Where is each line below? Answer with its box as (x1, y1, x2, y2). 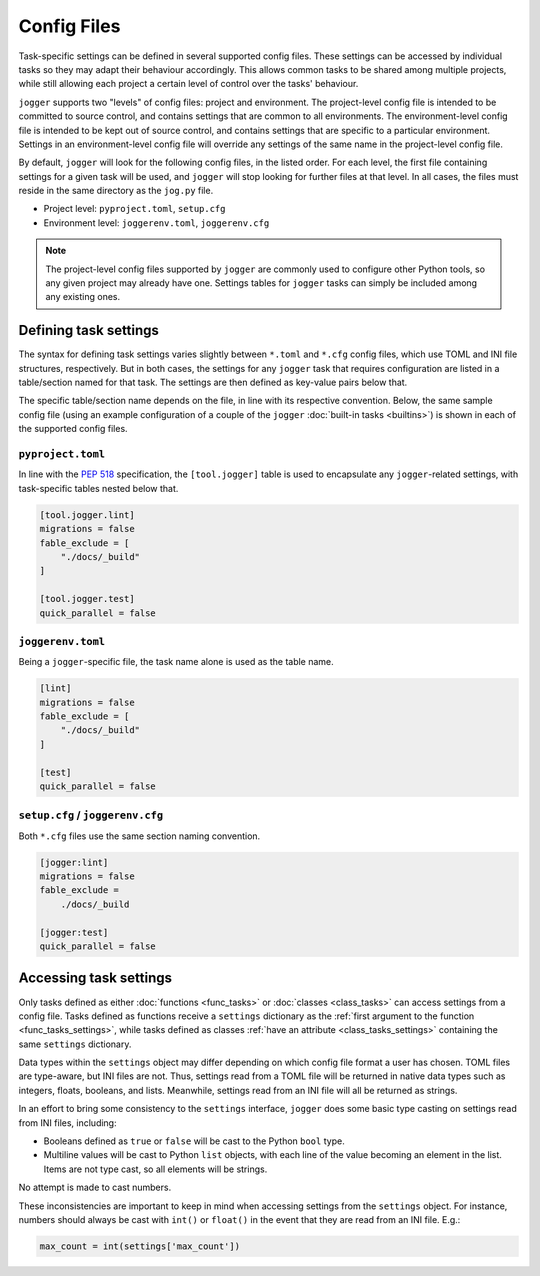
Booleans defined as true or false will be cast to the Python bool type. (43, 1135, 345, 1147)
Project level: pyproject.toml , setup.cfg (43, 203, 226, 215)
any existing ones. (45, 291, 121, 303)
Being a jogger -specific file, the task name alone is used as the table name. (18, 656, 334, 668)
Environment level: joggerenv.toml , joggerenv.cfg (43, 216, 270, 229)
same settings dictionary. (18, 1038, 132, 1050)
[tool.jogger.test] (39, 593, 135, 605)
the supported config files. (18, 423, 129, 435)
